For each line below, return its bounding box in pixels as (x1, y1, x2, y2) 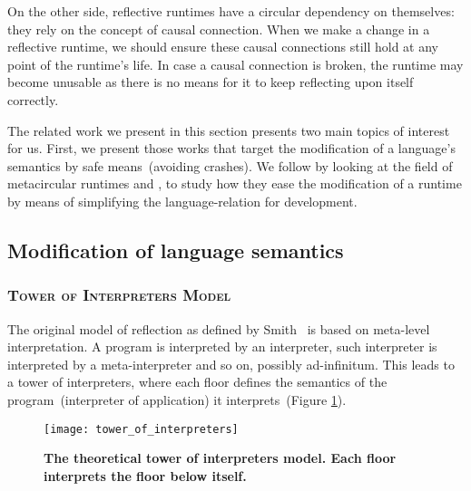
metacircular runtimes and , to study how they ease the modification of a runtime (7, 174, 462, 193)
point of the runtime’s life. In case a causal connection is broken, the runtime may (7, 54, 464, 73)
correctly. (7, 90, 59, 109)
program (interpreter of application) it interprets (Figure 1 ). (7, 390, 347, 409)
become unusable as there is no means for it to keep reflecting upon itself (7, 72, 414, 91)
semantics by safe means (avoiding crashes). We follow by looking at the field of (7, 156, 453, 175)
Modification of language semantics (7, 236, 344, 264)
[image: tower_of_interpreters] (44, 422, 239, 436)
